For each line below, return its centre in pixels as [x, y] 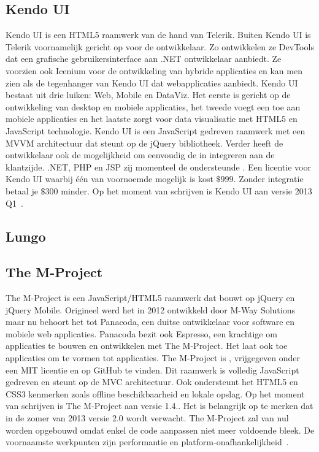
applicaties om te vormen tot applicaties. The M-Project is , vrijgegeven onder [153, 358]
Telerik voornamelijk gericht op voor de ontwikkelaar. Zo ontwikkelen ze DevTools [160, 46]
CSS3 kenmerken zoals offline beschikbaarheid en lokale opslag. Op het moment [155, 393]
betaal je [22, 190]
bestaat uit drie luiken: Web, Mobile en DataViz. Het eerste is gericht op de [148, 95]
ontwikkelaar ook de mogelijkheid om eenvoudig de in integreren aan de [140, 155]
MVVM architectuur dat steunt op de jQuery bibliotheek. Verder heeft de [144, 143]
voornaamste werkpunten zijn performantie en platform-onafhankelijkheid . [147, 442]
